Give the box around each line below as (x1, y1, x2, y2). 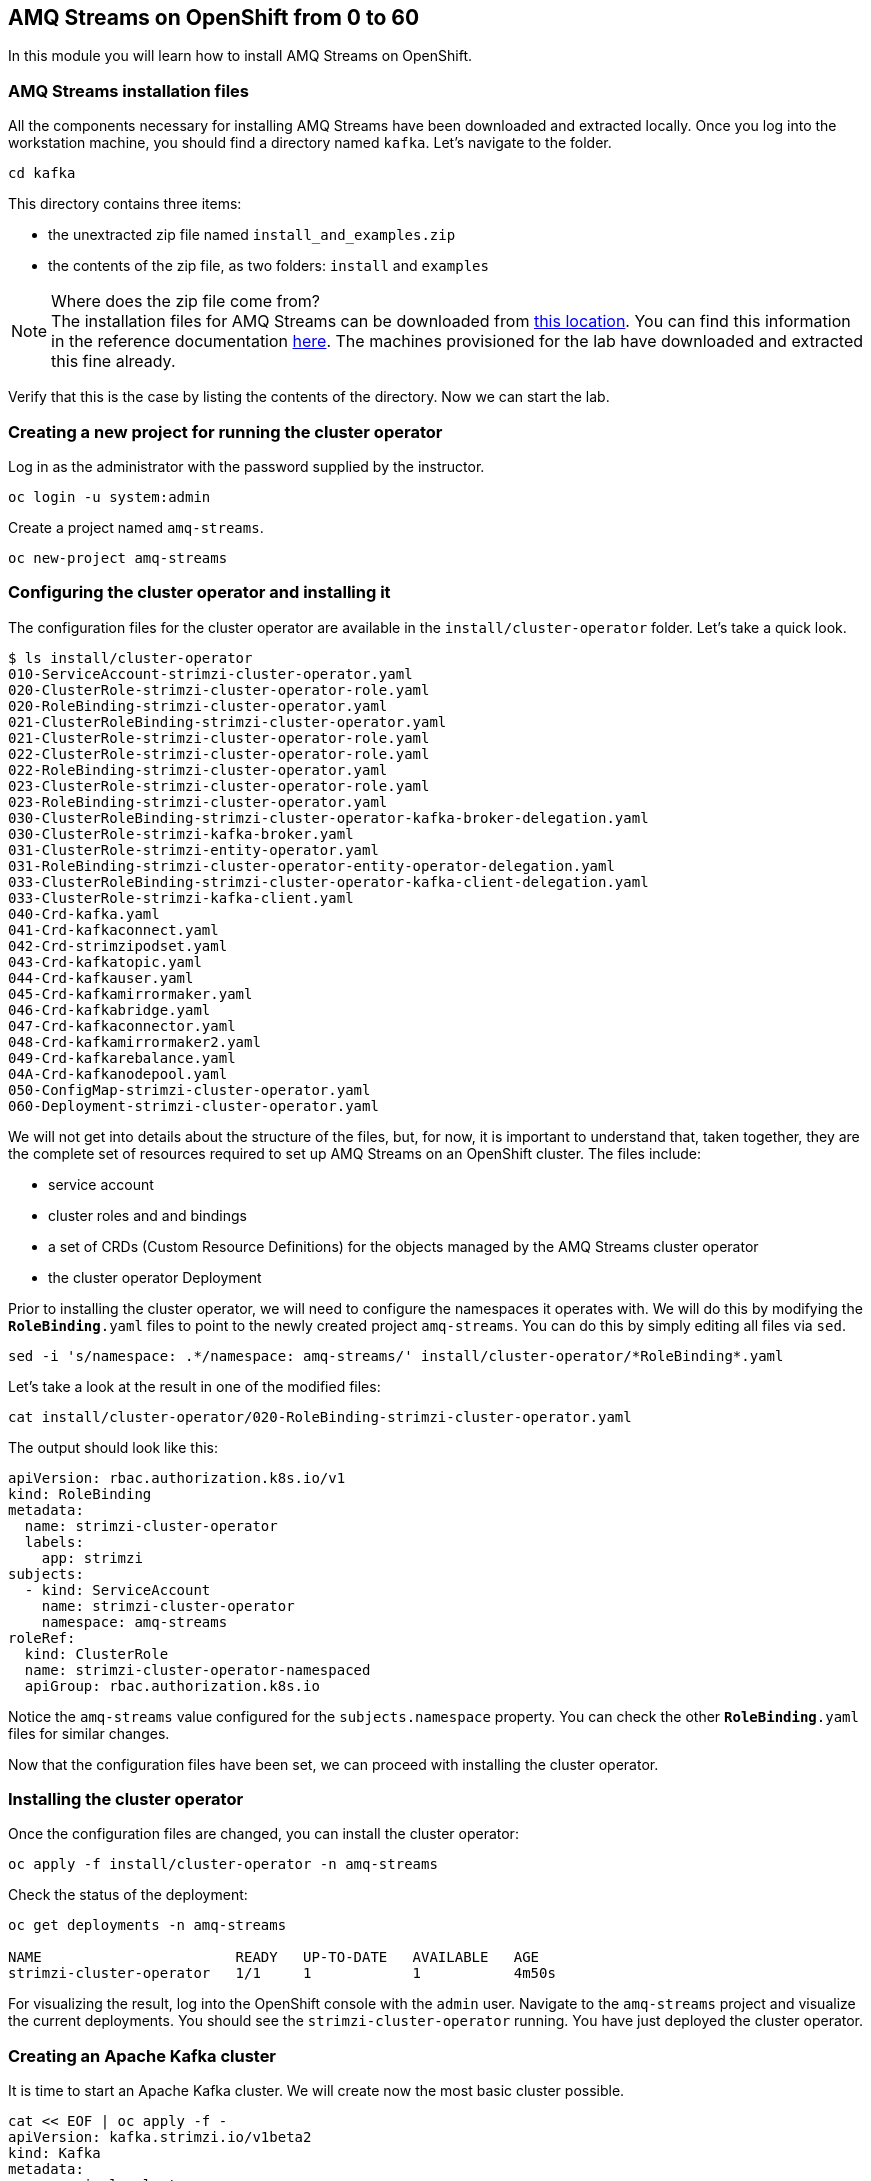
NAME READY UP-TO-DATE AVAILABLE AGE (8, 1949, 540, 1966)
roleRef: (8, 1629, 76, 1646)
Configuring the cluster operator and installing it (8, 582, 391, 603)
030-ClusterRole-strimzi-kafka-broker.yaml (8, 825, 354, 842)
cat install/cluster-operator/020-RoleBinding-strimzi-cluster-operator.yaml (8, 1408, 632, 1425)
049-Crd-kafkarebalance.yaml (8, 1049, 236, 1066)
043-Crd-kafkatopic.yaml (8, 953, 202, 970)
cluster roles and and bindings (48, 1206, 247, 1224)
